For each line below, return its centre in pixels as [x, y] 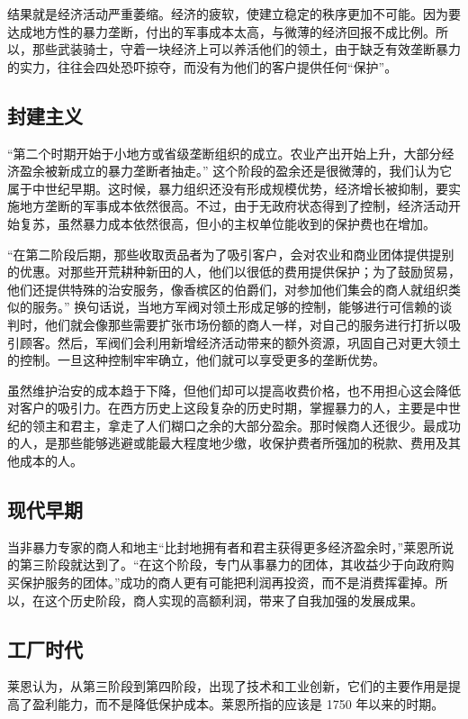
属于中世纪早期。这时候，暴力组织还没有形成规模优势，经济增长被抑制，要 [228, 188]
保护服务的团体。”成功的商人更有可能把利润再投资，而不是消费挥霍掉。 [227, 582]
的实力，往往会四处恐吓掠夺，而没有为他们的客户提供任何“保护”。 [202, 66]
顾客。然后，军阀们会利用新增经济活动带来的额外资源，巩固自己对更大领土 [240, 342]
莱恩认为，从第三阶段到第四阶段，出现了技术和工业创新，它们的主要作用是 [228, 686]
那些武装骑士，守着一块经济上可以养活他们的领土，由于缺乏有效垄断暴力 [246, 49]
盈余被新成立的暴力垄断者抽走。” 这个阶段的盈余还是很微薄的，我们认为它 [236, 171]
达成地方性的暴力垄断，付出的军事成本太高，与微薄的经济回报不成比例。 [221, 31]
